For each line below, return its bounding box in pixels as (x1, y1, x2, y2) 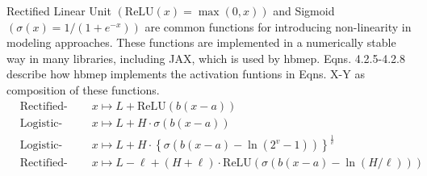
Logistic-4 (19, 117, 63, 129)
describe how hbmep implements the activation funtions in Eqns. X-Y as (6, 65, 365, 82)
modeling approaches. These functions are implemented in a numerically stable (6, 34, 396, 51)
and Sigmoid (273, 2, 335, 19)
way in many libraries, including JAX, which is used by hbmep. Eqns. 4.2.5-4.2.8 (6, 49, 405, 66)
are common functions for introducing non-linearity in (144, 18, 412, 35)
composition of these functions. (6, 81, 160, 98)
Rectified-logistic (19, 157, 68, 170)
